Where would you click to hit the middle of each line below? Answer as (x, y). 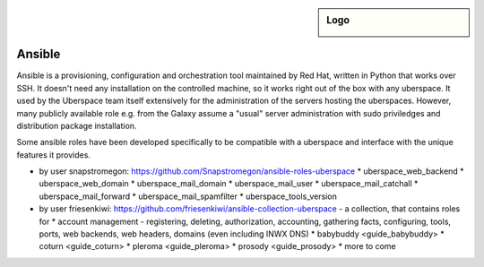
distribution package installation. (77, 125)
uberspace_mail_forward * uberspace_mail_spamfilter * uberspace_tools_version (188, 196)
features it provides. (54, 155)
